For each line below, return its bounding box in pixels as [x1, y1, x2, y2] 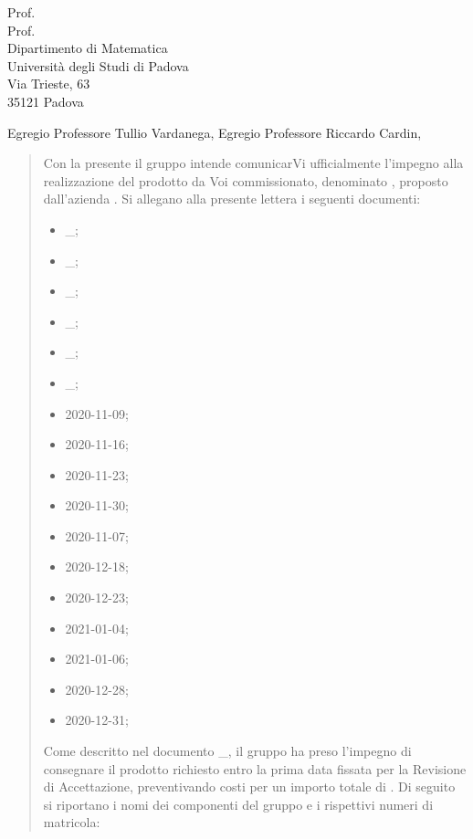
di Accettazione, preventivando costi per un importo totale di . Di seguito [43, 777, 456, 796]
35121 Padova [7, 91, 84, 110]
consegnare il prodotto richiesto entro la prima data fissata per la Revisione [43, 759, 467, 778]
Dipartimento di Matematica [7, 38, 168, 58]
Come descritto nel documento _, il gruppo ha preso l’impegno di [43, 741, 412, 760]
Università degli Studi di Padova [7, 56, 189, 75]
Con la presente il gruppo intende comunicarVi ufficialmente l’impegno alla [43, 153, 464, 173]
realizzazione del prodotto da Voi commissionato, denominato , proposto [43, 171, 448, 190]
